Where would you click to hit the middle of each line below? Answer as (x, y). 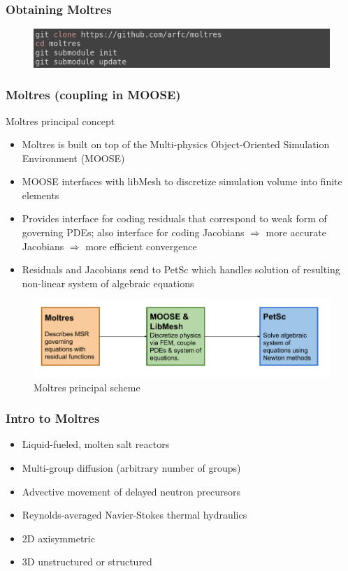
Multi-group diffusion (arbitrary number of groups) (131, 467)
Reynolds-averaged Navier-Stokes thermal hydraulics (135, 515)
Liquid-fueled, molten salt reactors (96, 444)
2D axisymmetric (58, 538)
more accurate (296, 232)
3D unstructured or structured (87, 562)
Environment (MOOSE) (73, 158)
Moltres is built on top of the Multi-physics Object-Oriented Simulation (176, 144)
